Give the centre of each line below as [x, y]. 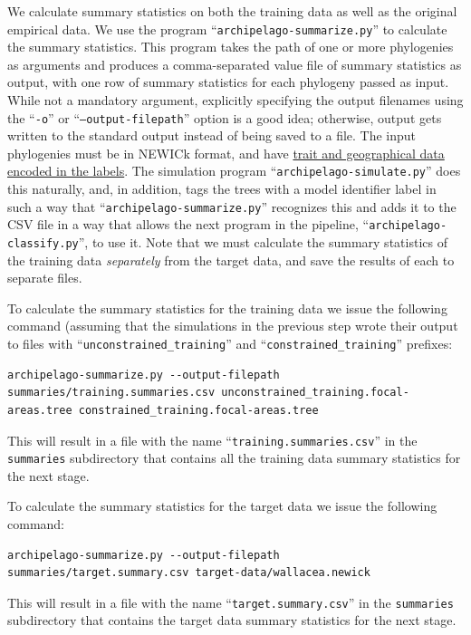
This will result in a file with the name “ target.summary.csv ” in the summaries [231, 602]
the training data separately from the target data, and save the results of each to [231, 260]
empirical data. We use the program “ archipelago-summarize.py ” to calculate [227, 29]
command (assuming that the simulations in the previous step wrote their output [233, 326]
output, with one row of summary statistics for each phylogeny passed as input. [228, 82]
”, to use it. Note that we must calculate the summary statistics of [263, 242]
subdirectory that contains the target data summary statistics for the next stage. [232, 620]
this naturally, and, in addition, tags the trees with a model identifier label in [222, 189]
